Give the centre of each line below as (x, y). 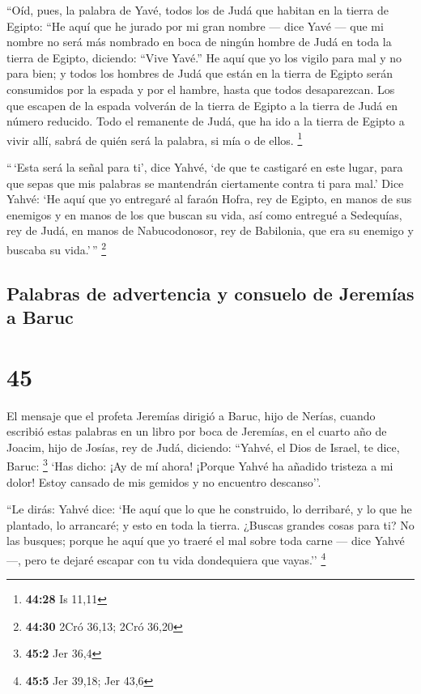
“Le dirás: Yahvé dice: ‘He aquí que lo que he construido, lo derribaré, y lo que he (209, 509)
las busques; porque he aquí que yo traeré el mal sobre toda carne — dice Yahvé (206, 541)
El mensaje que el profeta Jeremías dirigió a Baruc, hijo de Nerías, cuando (191, 415)
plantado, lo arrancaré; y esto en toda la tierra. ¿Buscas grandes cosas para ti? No (210, 524)
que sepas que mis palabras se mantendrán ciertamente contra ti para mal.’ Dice (205, 183)
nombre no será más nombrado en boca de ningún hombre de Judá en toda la (199, 42)
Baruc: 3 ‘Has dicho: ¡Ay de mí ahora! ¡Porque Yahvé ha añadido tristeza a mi (200, 464)
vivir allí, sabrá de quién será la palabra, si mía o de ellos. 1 (155, 138)
